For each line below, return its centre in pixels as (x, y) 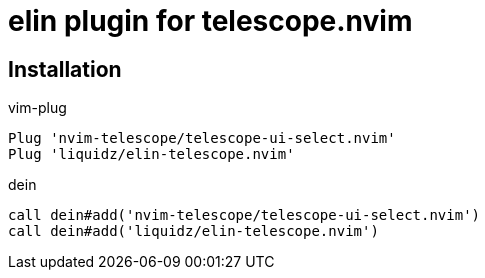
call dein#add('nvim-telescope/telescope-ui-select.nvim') (244, 215)
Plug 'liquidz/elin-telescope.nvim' (151, 154)
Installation (65, 69)
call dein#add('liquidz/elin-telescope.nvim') (193, 231)
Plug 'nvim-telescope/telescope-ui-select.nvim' (202, 138)
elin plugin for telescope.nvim (210, 21)
